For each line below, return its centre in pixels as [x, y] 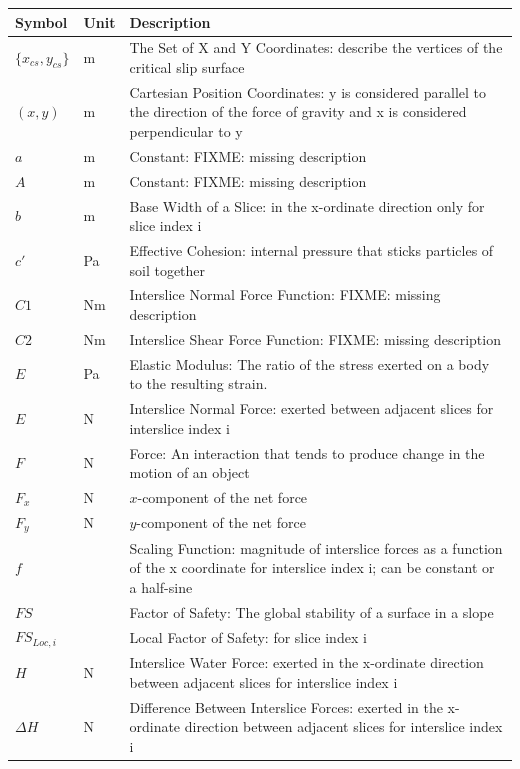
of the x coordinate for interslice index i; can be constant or [312, 567]
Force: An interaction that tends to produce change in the [307, 452]
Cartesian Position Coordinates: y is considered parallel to [308, 91]
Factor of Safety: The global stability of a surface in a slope [311, 611]
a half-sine [161, 586]
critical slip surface [187, 66]
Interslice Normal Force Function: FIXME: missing [285, 294]
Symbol [41, 21]
